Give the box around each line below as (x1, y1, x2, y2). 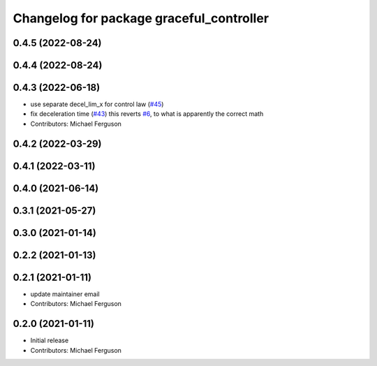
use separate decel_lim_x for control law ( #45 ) (30, 100, 164, 108)
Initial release (30, 336, 69, 345)
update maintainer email (30, 290, 101, 298)
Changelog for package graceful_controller (13, 10, 269, 26)
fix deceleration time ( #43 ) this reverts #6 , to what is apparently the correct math (30, 110, 264, 118)
